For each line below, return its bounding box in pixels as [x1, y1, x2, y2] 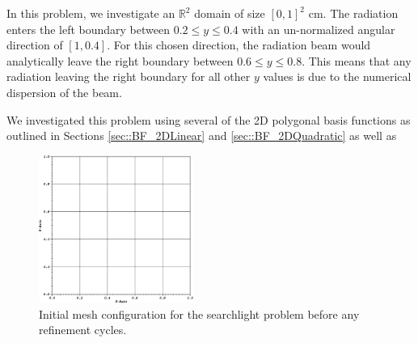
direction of [6, 36, 63, 53]
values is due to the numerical [263, 68, 412, 85]
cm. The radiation [308, 5, 399, 21]
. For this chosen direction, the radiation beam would [107, 36, 371, 53]
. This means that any [302, 52, 412, 69]
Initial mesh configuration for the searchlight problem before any [39, 305, 360, 322]
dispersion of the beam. [6, 83, 122, 100]
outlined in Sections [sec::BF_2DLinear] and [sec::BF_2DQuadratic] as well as [6, 127, 397, 144]
